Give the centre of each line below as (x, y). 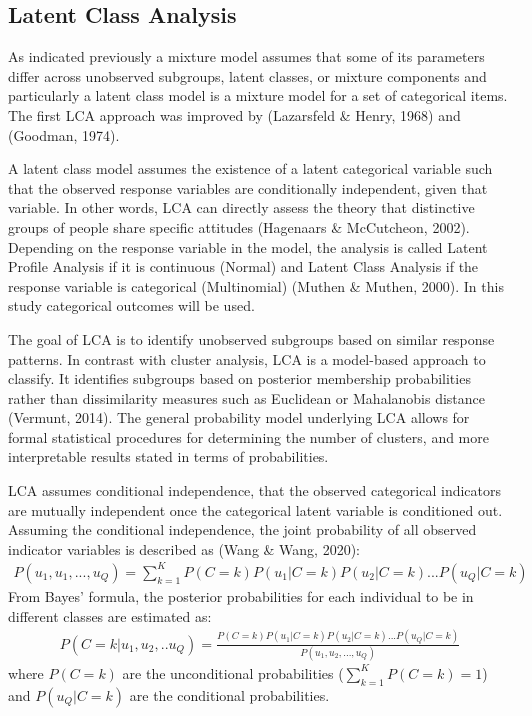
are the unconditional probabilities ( (233, 672)
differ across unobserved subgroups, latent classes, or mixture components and (247, 75)
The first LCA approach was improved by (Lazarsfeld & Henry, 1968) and (234, 114)
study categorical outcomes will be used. (131, 305)
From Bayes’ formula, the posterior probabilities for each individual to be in (241, 595)
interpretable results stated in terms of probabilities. (168, 456)
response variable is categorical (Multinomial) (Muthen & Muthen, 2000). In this (256, 285)
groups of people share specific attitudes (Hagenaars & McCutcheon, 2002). (239, 226)
